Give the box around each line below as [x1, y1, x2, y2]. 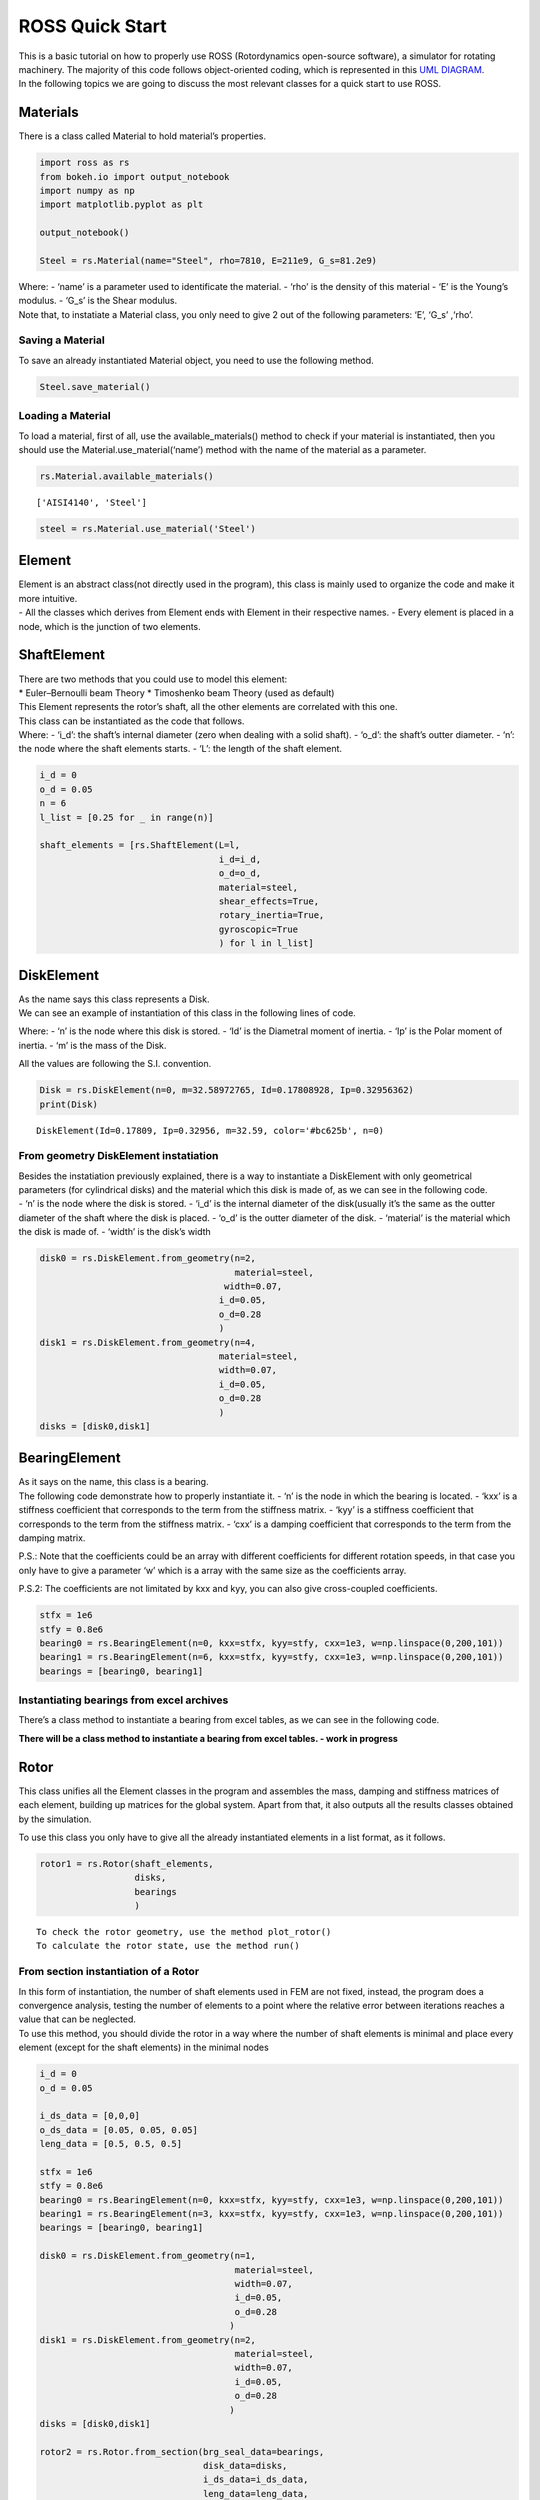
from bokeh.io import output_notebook [39, 171, 230, 182]
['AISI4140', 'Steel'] [36, 496, 148, 508]
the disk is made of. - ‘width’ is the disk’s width [18, 1226, 212, 1238]
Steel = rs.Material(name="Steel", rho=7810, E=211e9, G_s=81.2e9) [39, 255, 378, 266]
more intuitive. [18, 592, 78, 604]
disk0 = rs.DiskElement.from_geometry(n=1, [39, 2250, 257, 2262]
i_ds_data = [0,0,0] [39, 2110, 140, 2122]
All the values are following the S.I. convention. [18, 1058, 212, 1070]
